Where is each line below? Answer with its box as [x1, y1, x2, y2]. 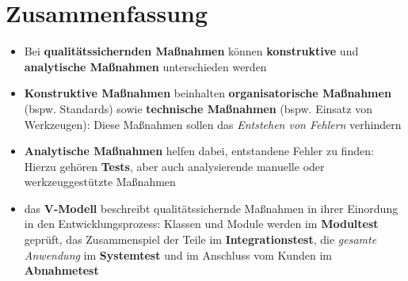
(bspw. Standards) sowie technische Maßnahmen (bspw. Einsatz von [24, 100, 372, 116]
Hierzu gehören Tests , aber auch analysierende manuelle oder [24, 158, 325, 174]
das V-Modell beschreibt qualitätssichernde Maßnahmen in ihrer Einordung [24, 199, 398, 216]
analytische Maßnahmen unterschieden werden [24, 58, 267, 74]
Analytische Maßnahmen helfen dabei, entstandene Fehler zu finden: [24, 142, 374, 159]
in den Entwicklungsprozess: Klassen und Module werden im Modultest [24, 215, 379, 232]
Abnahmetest [24, 262, 99, 279]
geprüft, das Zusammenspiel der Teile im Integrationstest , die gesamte [24, 231, 377, 248]
